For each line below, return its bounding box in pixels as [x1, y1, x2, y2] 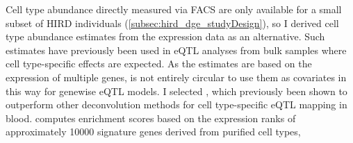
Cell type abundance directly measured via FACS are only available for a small [6, 2, 342, 16]
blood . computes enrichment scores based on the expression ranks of [6, 110, 296, 125]
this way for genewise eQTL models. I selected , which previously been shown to [6, 83, 347, 98]
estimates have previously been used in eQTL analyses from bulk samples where [6, 42, 347, 57]
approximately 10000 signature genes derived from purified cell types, [6, 124, 301, 139]
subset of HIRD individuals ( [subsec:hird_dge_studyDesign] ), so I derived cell [6, 15, 339, 30]
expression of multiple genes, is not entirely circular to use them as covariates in [6, 69, 347, 84]
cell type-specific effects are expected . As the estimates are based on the [6, 56, 312, 71]
